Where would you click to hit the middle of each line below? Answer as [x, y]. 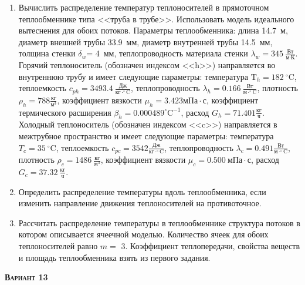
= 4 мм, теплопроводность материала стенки [167, 53]
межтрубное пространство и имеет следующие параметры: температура [146, 136]
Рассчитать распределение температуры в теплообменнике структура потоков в [159, 222]
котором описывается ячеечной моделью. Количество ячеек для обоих [143, 234]
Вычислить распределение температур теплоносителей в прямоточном [144, 7]
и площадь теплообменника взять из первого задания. [114, 257]
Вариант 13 [26, 277]
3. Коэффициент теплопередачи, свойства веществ [211, 246]
